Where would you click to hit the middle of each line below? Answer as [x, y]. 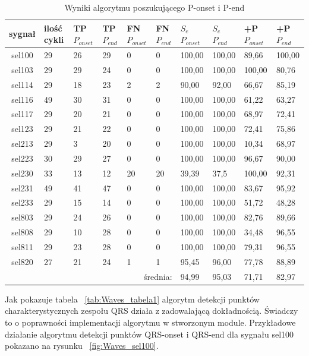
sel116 [22, 99]
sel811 [22, 247]
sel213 [22, 144]
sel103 [22, 69]
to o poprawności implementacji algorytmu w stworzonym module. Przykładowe [150, 322]
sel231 [22, 188]
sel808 [22, 232]
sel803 [22, 217]
